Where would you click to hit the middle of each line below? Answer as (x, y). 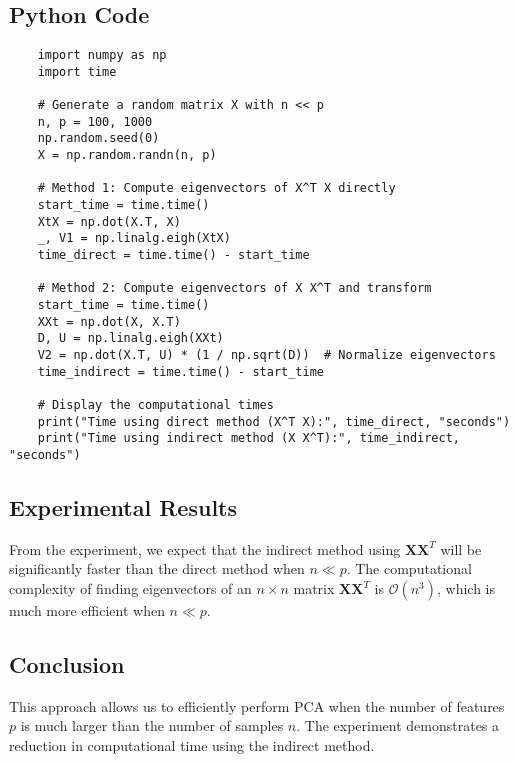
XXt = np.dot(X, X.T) (109, 321)
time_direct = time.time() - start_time (173, 255)
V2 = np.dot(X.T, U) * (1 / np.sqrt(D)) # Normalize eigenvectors (266, 355)
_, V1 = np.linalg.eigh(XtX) (134, 238)
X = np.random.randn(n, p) (127, 155)
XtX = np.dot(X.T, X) (109, 221)
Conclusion (67, 663)
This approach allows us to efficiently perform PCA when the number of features (257, 705)
